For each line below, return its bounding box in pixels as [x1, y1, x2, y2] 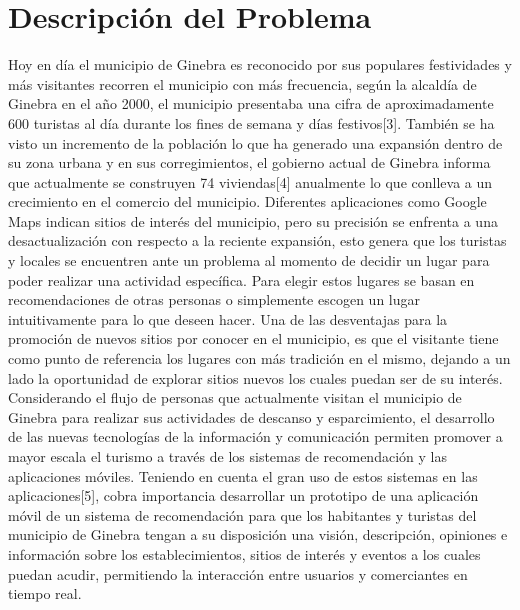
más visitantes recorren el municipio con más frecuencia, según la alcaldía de [8, 73, 477, 94]
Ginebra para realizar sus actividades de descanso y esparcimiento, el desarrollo [8, 406, 495, 427]
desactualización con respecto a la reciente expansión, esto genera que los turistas [8, 230, 507, 251]
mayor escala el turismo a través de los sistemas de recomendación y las [8, 446, 447, 466]
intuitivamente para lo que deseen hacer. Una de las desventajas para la [8, 308, 448, 329]
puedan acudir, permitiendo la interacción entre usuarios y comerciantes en [8, 563, 468, 584]
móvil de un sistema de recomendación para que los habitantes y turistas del [8, 504, 477, 525]
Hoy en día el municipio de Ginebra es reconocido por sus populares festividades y [8, 54, 512, 75]
